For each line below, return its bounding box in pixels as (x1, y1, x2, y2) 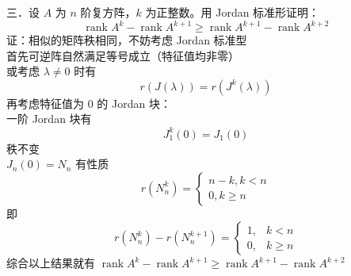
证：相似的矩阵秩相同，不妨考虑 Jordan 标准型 (6, 32, 247, 48)
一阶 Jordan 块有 (6, 110, 92, 127)
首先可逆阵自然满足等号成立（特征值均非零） (6, 47, 239, 63)
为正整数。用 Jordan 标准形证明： (145, 4, 320, 20)
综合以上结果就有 (6, 255, 95, 271)
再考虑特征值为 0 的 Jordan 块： (6, 94, 171, 111)
